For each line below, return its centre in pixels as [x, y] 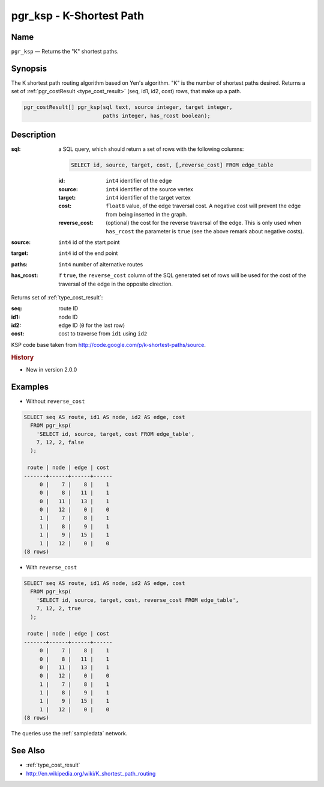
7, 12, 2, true [58, 608]
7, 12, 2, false [60, 442]
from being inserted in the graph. [146, 214]
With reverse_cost [52, 568]
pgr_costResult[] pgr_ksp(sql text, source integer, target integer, [128, 107]
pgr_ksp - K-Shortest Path [77, 16]
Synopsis [29, 68]
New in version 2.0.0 [52, 369]
